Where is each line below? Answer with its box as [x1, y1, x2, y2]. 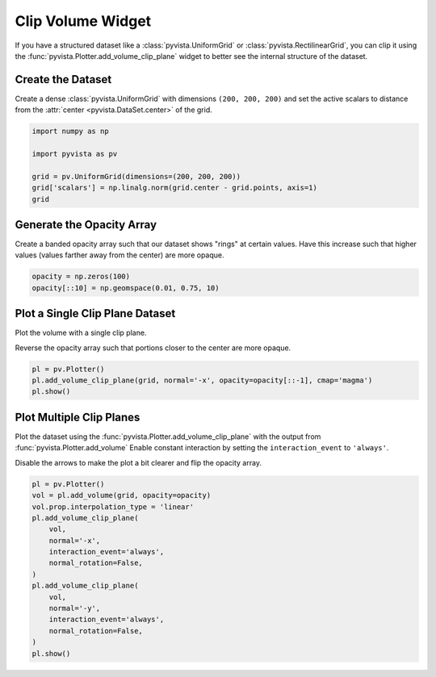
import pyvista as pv [31, 149, 118, 158]
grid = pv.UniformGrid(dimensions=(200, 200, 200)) [31, 172, 241, 181]
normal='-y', [48, 604, 101, 613]
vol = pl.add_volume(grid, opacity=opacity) [31, 491, 212, 500]
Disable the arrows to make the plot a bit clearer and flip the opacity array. [15, 458, 262, 467]
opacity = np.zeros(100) [31, 272, 131, 282]
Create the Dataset [15, 73, 112, 86]
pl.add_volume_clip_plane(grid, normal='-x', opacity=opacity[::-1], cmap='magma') [31, 376, 373, 385]
